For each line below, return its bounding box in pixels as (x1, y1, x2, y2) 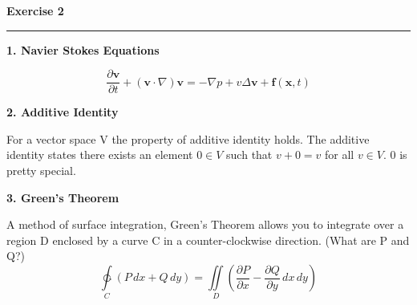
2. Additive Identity (6, 104, 119, 120)
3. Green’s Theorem (6, 189, 119, 205)
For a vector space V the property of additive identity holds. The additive (6, 130, 370, 147)
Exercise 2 (6, 2, 64, 18)
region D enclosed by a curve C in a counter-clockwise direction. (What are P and (6, 231, 410, 248)
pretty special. (6, 162, 76, 179)
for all (325, 146, 354, 163)
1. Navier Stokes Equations (6, 41, 160, 58)
